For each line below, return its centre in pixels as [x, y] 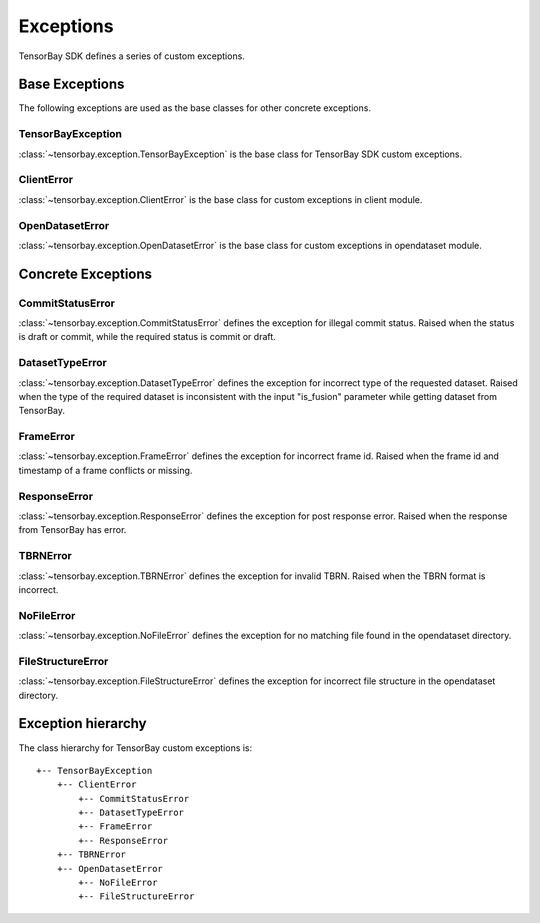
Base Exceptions [71, 84]
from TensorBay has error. [72, 530]
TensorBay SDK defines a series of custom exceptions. [131, 56]
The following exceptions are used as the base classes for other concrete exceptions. [195, 108]
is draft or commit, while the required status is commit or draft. [147, 337]
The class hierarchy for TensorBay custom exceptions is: [135, 747]
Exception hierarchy [82, 723]
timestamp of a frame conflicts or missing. [105, 470]
